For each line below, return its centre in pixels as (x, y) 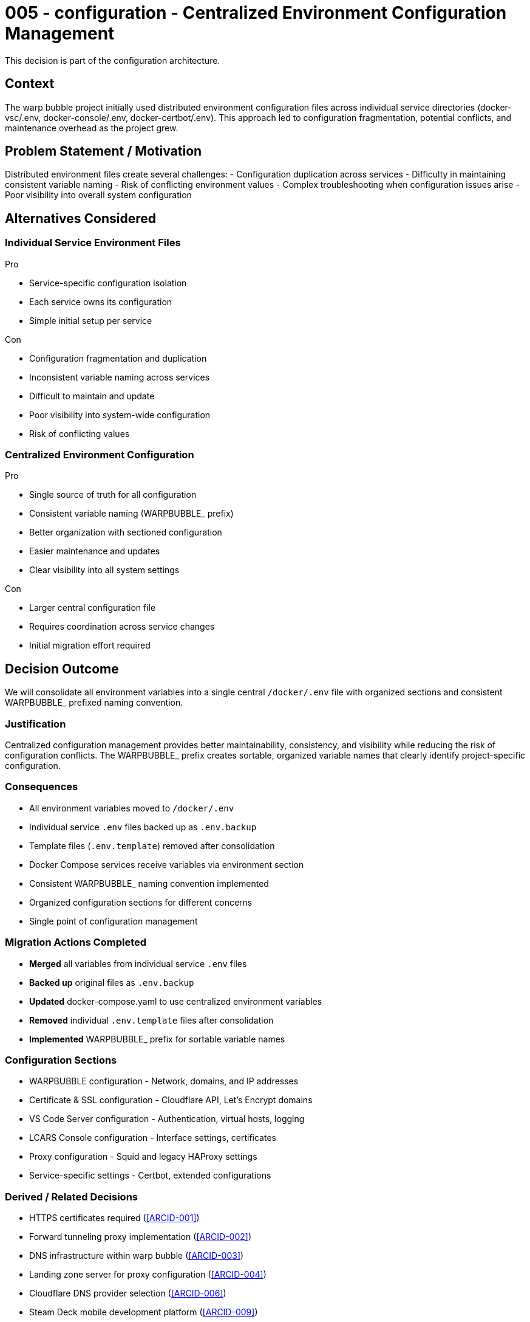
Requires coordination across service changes (122, 627)
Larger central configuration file (93, 608)
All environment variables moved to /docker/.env (132, 808)
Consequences (42, 787)
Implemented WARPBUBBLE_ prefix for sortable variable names (157, 1039)
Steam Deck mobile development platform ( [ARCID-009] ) (144, 1312)
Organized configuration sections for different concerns (141, 902)
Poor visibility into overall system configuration (98, 195)
